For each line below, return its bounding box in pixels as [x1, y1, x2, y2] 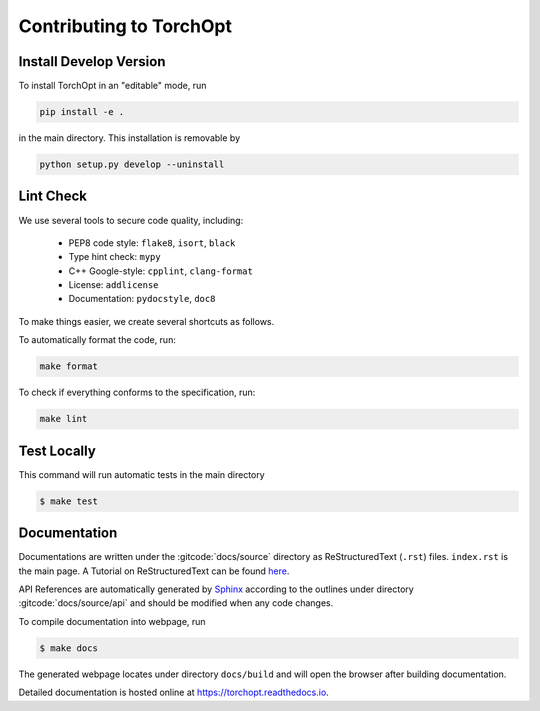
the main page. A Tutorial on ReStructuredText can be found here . [18, 565, 290, 577]
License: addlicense [68, 279, 159, 291]
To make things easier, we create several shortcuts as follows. [18, 315, 275, 327]
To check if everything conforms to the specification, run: [18, 386, 256, 399]
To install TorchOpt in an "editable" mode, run [18, 80, 207, 92]
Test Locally [18, 442, 97, 459]
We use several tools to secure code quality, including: [18, 214, 244, 226]
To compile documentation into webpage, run [18, 615, 206, 627]
